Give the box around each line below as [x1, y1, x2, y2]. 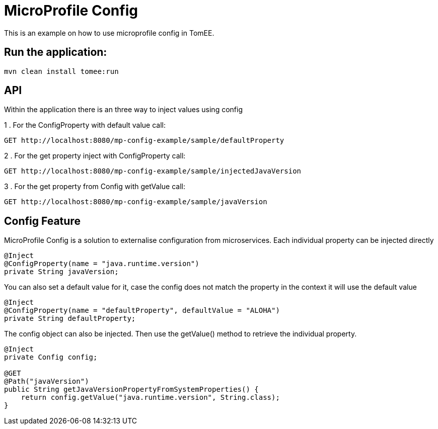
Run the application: [4, 46, 107, 59]
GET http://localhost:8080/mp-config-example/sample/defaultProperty [4, 136, 284, 145]
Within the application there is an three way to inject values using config [4, 105, 243, 114]
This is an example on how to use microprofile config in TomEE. [4, 28, 214, 37]
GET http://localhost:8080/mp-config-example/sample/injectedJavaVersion [4, 167, 302, 176]
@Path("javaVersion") [4, 377, 89, 386]
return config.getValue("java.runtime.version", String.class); [21, 393, 280, 402]
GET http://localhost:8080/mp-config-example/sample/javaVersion [4, 198, 267, 206]
